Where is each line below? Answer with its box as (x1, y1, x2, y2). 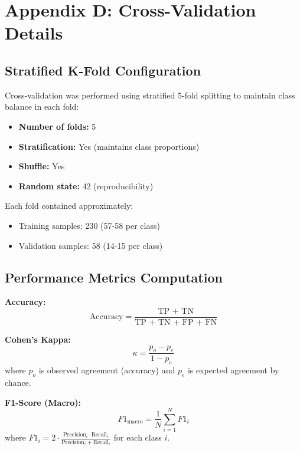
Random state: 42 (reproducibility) (18, 179, 154, 192)
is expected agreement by (187, 364, 279, 376)
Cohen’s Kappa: (5, 333, 71, 345)
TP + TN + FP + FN (135, 318, 217, 327)
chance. (5, 376, 31, 388)
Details (5, 21, 63, 45)
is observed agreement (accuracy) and (38, 364, 175, 376)
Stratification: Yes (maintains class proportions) (18, 140, 200, 152)
